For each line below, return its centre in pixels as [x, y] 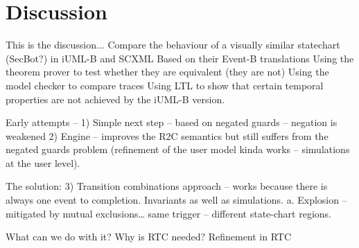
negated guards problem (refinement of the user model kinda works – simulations [178, 149]
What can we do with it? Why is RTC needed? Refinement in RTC [149, 237]
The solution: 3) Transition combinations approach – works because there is [167, 186]
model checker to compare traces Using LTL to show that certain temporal [165, 85]
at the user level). [43, 162]
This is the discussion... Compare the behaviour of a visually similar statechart [173, 45]
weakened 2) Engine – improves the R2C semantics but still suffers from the [167, 135]
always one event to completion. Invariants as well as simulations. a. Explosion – [176, 200]
